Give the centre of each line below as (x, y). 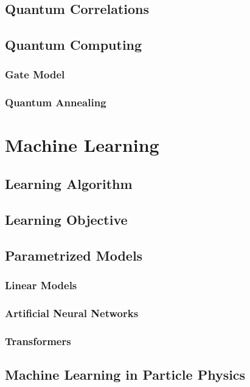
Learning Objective (66, 219)
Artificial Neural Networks (72, 313)
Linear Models (41, 285)
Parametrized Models (74, 255)
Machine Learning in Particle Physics (125, 374)
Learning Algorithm (69, 184)
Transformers (38, 341)
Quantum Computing (74, 45)
